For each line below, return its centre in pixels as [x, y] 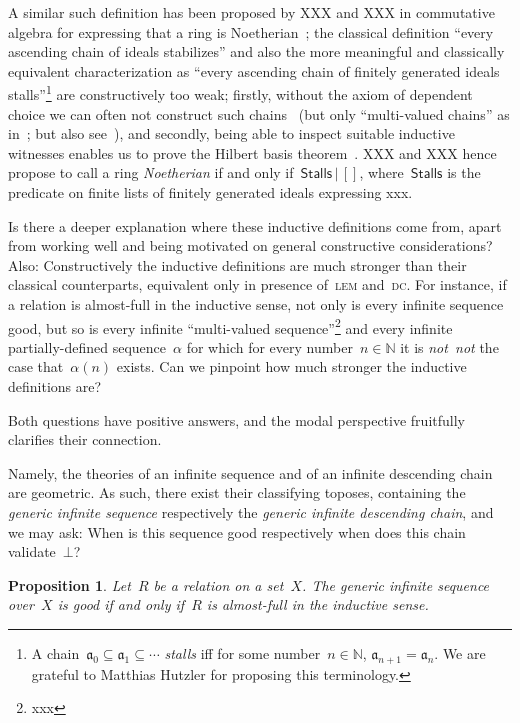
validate [32, 551]
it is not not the [449, 346]
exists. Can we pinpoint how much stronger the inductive [291, 366]
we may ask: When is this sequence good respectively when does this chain [237, 531]
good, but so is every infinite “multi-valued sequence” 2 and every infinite [230, 326]
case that [36, 366]
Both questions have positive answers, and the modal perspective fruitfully [236, 419]
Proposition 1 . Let [69, 584]
